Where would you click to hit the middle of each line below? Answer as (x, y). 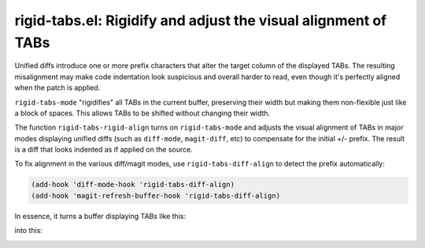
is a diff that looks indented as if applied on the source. (103, 150)
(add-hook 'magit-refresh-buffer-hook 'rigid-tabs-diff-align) (156, 195)
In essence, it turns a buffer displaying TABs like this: (100, 216)
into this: (29, 231)
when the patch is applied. (57, 88)
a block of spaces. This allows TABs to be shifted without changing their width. (142, 113)
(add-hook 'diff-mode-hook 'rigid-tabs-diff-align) (133, 185)
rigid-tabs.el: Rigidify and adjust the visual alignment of (201, 20)
